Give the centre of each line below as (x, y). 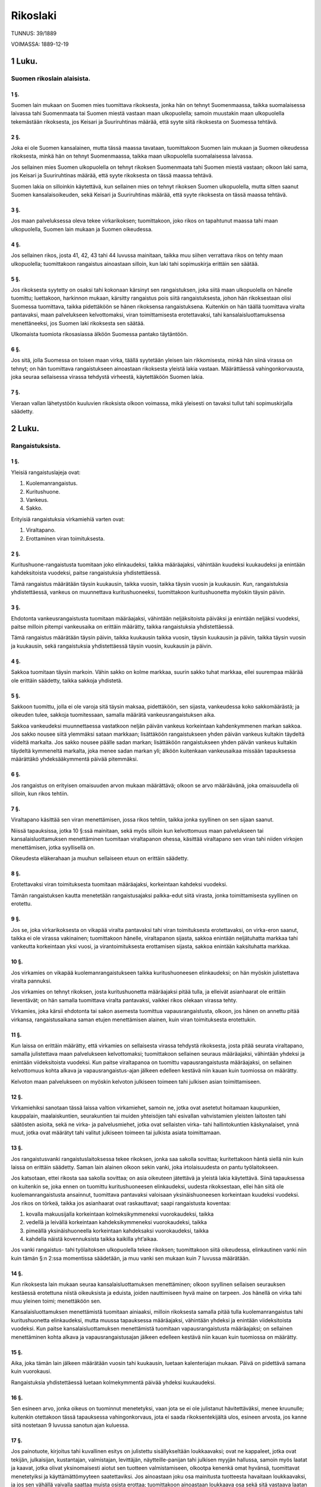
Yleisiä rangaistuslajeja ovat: (46, 472)
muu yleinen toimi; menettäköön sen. (56, 1301)
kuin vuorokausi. (31, 1372)
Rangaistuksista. (36, 446)
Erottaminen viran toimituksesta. (65, 538)
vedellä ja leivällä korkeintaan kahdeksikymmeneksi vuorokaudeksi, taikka (117, 1222)
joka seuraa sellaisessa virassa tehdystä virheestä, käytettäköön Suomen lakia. (108, 377)
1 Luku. (24, 61)
